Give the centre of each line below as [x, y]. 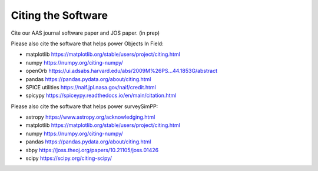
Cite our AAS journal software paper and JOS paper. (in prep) [85, 33]
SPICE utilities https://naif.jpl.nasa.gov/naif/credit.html [91, 87]
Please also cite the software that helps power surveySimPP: [85, 106]
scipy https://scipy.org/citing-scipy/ [69, 158]
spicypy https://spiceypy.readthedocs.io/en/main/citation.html [101, 95]
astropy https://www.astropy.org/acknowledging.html [90, 117]
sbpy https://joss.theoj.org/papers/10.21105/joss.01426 [92, 150]
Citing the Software [59, 15]
